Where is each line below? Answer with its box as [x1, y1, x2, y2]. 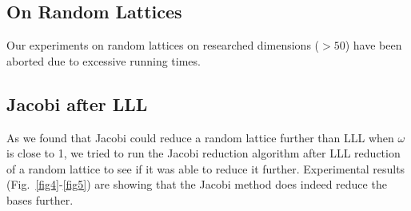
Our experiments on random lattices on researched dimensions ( [6, 37, 320, 54]
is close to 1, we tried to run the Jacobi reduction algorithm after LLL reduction [6, 145, 401, 161]
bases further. [6, 191, 74, 208]
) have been [345, 37, 402, 54]
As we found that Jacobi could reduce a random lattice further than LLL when [6, 129, 394, 145]
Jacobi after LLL [6, 91, 148, 116]
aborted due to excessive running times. [6, 52, 201, 69]
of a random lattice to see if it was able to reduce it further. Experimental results [6, 160, 405, 177]
